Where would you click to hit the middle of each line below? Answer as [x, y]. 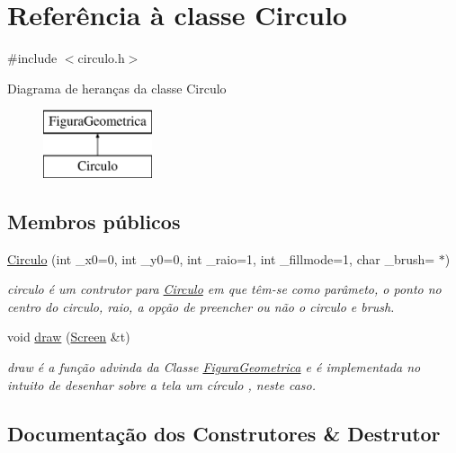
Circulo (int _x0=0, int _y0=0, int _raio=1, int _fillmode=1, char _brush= [221, 258]
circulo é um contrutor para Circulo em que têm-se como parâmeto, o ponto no [224, 289]
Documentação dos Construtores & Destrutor [224, 433]
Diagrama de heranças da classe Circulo [117, 88]
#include [32, 58]
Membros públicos [94, 221]
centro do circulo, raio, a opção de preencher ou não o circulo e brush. [201, 306]
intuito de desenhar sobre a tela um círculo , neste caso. [161, 384]
